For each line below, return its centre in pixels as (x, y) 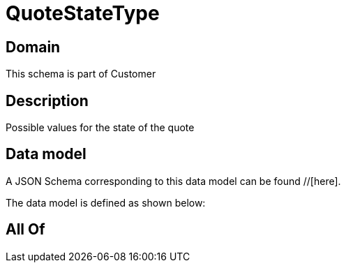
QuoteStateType (83, 13)
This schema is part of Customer (81, 74)
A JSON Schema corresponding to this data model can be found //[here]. (173, 181)
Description (47, 100)
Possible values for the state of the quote (100, 128)
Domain (33, 47)
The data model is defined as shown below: (106, 202)
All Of (25, 230)
